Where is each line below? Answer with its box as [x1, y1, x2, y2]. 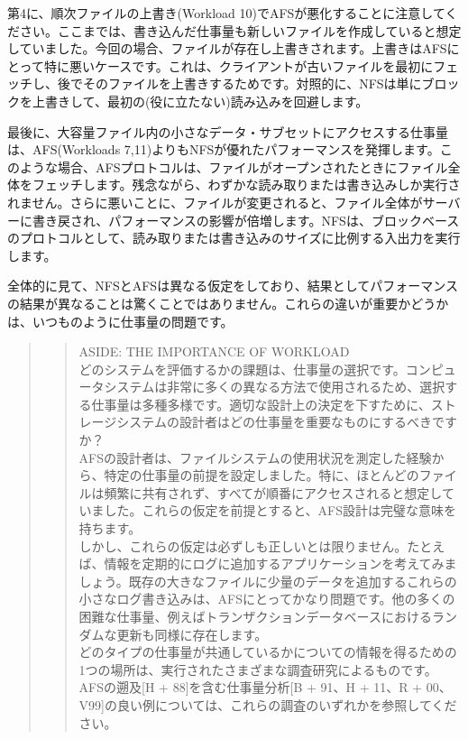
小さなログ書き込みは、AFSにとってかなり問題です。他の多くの [78, 589, 455, 608]
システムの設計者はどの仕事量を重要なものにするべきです [116, 412, 458, 431]
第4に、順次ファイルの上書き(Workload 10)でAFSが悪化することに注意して [7, 4, 445, 22]
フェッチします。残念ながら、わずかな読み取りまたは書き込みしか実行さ [32, 175, 461, 194]
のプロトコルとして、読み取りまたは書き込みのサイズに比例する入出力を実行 [7, 228, 461, 247]
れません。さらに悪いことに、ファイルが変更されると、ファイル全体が [7, 192, 423, 211]
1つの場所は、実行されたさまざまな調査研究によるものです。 [78, 660, 437, 679]
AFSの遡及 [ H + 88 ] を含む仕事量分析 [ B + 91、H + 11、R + [78, 678, 423, 697]
